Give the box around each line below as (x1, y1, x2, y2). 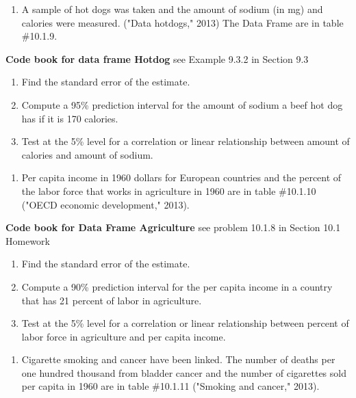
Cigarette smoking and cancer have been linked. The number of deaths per (21, 352, 335, 367)
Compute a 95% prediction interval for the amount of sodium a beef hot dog (21, 97, 343, 111)
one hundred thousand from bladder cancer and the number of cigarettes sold (21, 365, 346, 380)
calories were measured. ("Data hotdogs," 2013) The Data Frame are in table (21, 15, 344, 29)
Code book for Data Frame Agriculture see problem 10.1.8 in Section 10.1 (5, 220, 341, 235)
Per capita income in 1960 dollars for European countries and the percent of (21, 170, 342, 185)
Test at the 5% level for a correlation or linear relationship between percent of (21, 316, 349, 330)
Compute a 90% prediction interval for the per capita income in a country (21, 279, 333, 293)
